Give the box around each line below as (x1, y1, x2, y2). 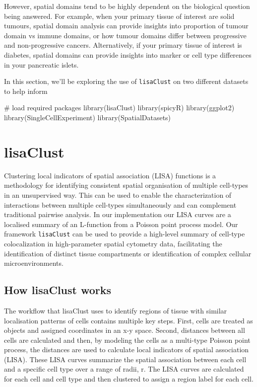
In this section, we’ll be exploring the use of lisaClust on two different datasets (4, 76, 249, 86)
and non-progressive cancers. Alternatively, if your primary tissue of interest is (4, 40, 242, 50)
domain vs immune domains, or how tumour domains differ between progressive (4, 30, 247, 40)
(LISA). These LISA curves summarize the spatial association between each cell (4, 354, 247, 364)
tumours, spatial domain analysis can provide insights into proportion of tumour (4, 20, 249, 31)
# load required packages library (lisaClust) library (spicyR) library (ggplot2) (4, 102, 235, 113)
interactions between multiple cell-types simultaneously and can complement (4, 199, 237, 210)
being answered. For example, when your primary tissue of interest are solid (4, 10, 235, 21)
